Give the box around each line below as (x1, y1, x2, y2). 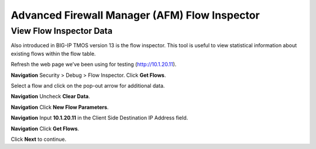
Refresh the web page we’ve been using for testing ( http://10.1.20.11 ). (11, 61, 177, 68)
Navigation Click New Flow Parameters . (11, 104, 109, 111)
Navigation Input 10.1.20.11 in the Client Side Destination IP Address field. (11, 114, 188, 122)
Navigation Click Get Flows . (11, 125, 80, 132)
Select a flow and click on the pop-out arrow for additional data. (11, 82, 165, 89)
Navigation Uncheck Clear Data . (11, 93, 91, 100)
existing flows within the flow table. (11, 50, 96, 57)
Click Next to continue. (11, 136, 67, 143)
